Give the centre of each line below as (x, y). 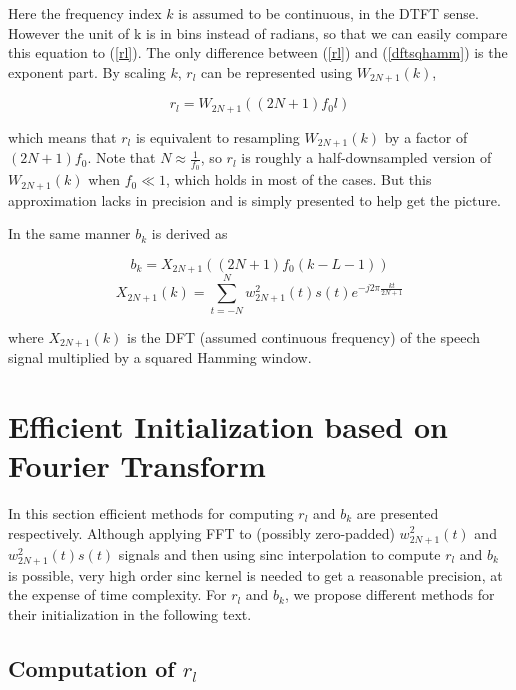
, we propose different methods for (389, 594)
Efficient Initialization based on (228, 425)
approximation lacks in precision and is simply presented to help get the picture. (254, 199)
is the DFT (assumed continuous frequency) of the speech (304, 336)
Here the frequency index (85, 13)
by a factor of (426, 136)
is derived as (189, 233)
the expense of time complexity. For (117, 594)
